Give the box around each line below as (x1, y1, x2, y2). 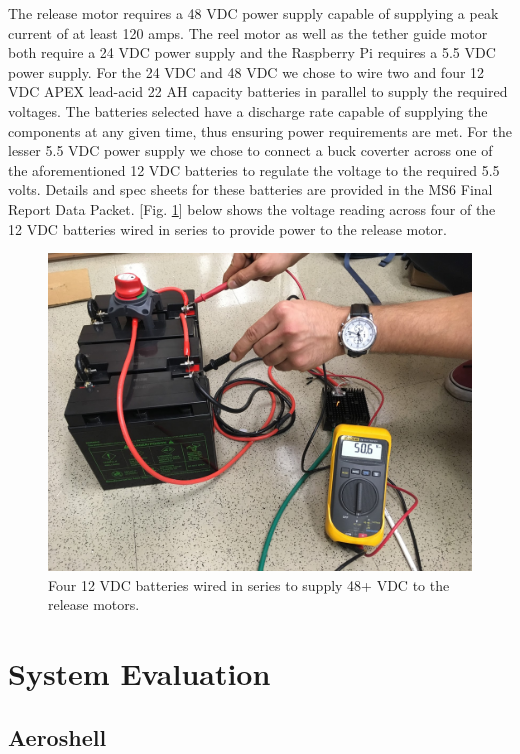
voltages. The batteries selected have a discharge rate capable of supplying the (8, 100, 488, 121)
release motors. (48, 594, 140, 615)
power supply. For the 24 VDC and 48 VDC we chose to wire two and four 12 (8, 61, 485, 82)
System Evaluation (8, 653, 271, 694)
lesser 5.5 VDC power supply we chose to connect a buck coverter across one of (8, 140, 493, 161)
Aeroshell (8, 721, 107, 752)
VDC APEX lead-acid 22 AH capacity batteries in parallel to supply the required (8, 81, 508, 102)
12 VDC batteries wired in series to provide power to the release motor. (8, 218, 447, 239)
